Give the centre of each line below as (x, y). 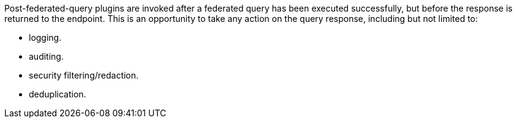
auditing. (46, 56)
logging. (45, 37)
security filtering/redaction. (84, 75)
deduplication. (58, 94)
